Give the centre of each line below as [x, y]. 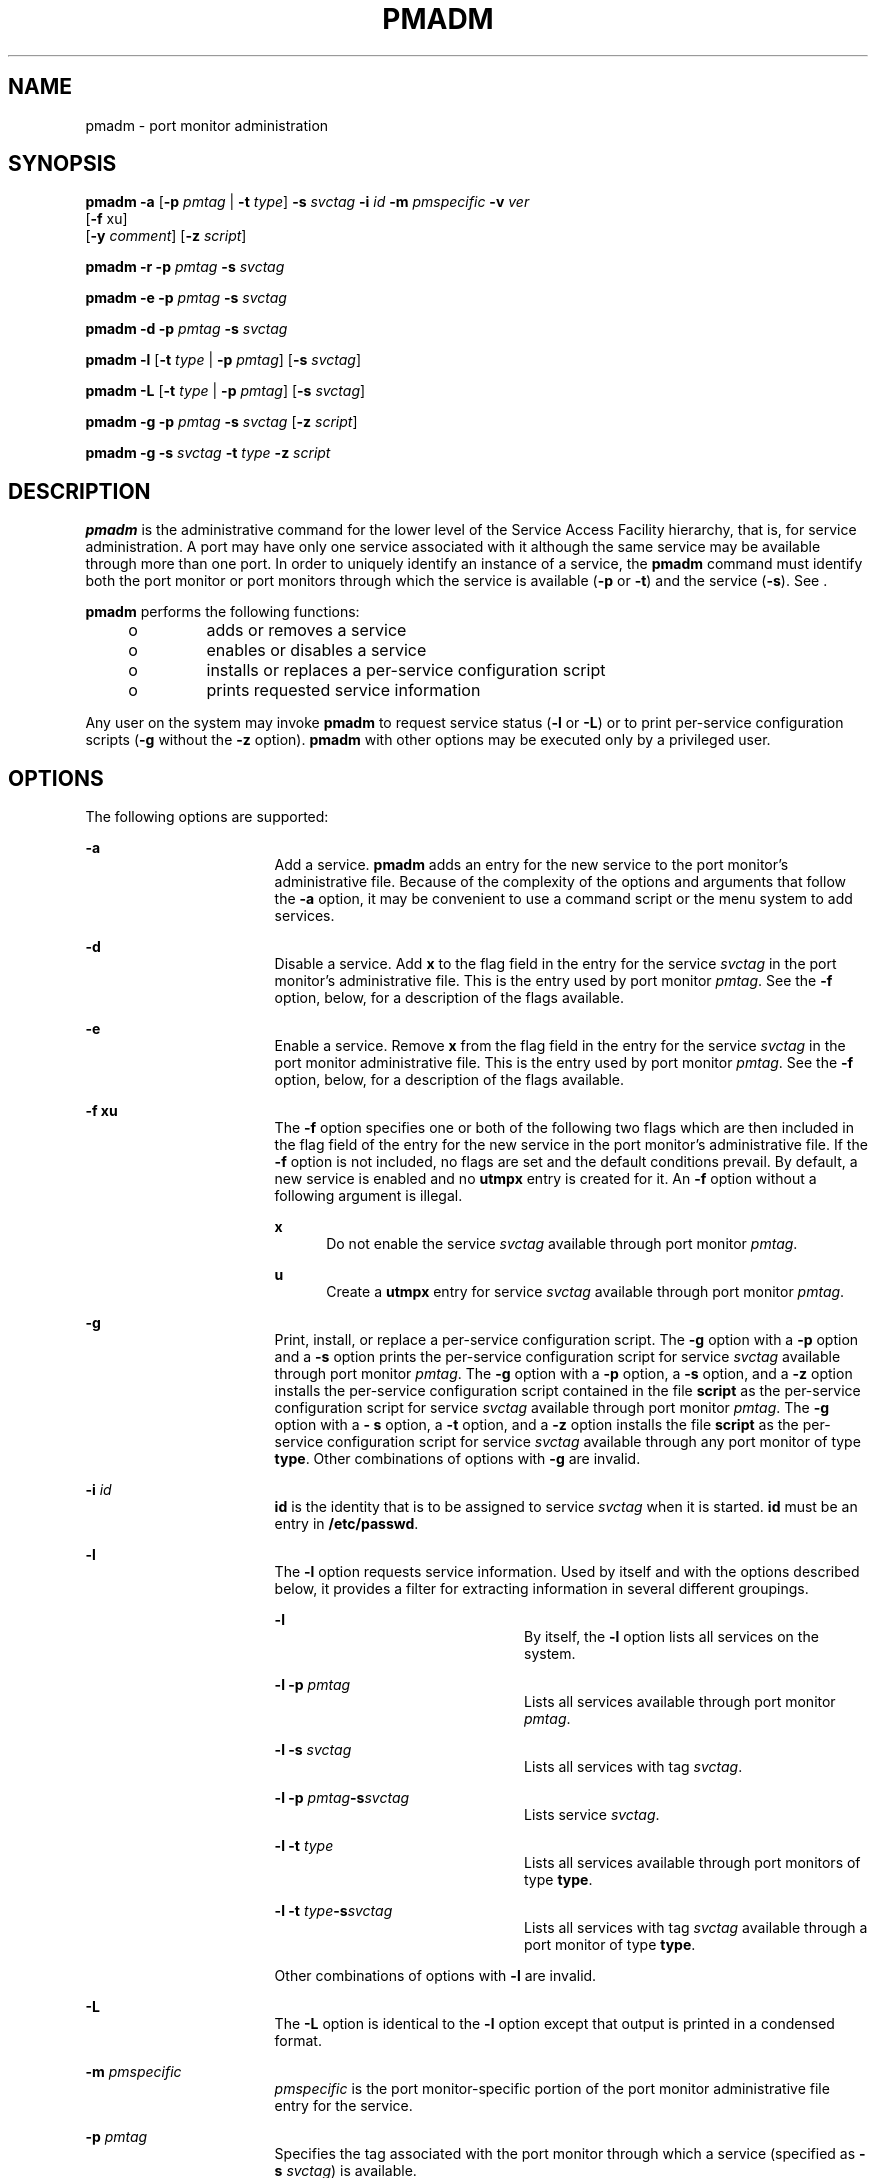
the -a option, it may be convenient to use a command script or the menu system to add [563, 899]
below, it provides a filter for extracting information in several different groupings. [541, 1589]
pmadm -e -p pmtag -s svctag [186, 298]
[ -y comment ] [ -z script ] [166, 236]
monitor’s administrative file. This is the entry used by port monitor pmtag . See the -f [553, 981]
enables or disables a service [316, 650]
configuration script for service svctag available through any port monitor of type [593, 1442]
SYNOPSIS [62, 164]
